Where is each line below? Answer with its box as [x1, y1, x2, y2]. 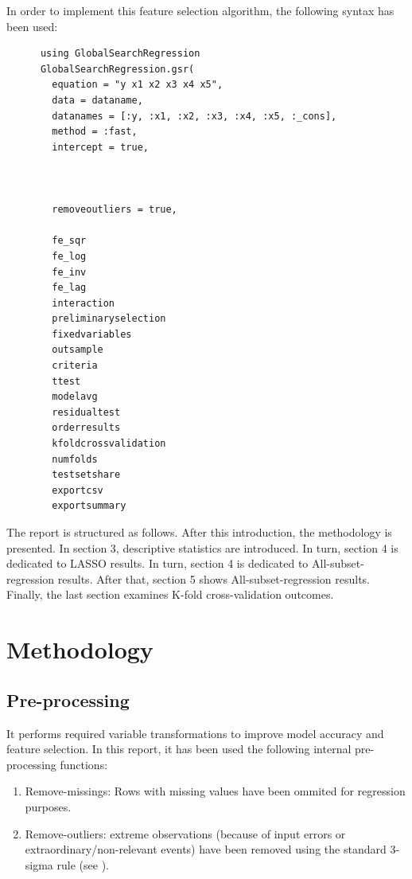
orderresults [52, 422, 121, 434]
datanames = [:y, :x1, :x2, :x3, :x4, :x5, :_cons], [52, 110, 337, 122]
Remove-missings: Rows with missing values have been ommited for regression [25, 783, 406, 799]
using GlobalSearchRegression [40, 48, 200, 60]
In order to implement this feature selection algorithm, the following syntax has [6, 2, 395, 18]
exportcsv [52, 484, 103, 496]
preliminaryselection [52, 313, 166, 325]
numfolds [52, 453, 98, 465]
